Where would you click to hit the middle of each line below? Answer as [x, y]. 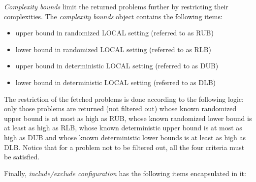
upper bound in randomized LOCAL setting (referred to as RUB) [114, 33]
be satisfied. [22, 157]
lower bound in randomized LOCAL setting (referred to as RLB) [113, 49]
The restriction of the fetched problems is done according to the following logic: [124, 99]
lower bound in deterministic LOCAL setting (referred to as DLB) [116, 82]
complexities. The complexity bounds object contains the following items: [113, 16]
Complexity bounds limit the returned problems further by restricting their [116, 6]
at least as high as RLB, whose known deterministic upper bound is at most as [123, 128]
